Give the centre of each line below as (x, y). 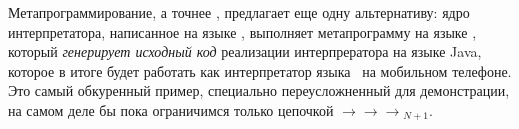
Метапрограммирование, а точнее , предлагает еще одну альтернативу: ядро (239, 12)
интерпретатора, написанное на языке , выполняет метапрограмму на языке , (242, 31)
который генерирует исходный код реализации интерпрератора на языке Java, (245, 51)
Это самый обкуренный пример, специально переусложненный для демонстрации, (259, 90)
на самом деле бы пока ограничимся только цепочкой (171, 109)
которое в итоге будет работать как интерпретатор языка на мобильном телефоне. (260, 70)
